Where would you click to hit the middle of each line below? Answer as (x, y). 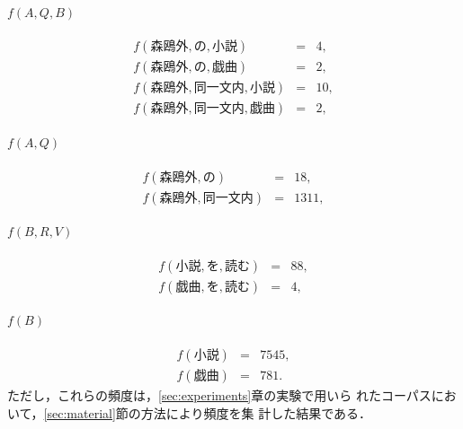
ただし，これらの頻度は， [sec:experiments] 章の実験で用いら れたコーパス (219, 395)
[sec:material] (80, 412)
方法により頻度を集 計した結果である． (256, 412)
